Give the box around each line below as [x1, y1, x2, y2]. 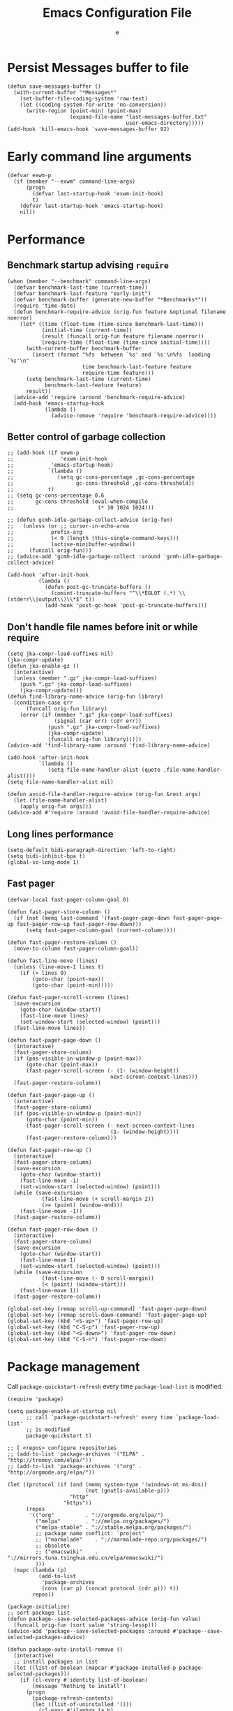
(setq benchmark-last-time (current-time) [25, 375, 151, 382]
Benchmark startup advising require [7, 260, 169, 271]
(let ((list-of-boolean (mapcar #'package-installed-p [13, 1664, 176, 1671]
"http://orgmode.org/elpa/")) [7, 1469, 96, 1476]
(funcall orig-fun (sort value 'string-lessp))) [13, 1621, 158, 1629]
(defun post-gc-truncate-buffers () [44, 584, 151, 591]
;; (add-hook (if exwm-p [7, 449, 80, 456]
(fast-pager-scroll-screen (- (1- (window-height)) [25, 1067, 179, 1074]
